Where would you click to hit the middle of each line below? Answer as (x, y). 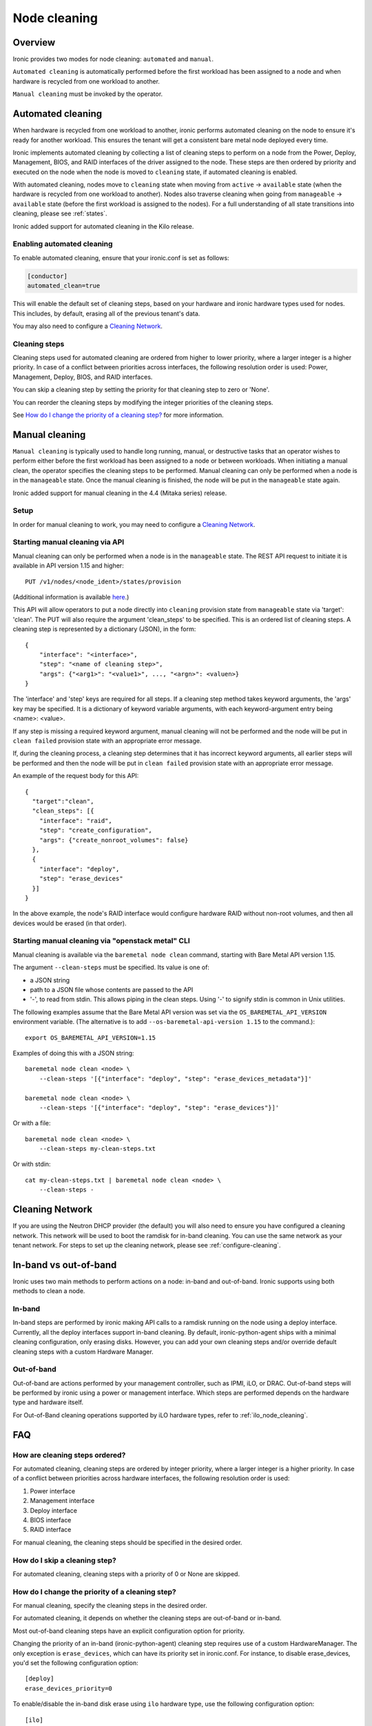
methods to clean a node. (49, 1291)
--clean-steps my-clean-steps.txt (97, 1149)
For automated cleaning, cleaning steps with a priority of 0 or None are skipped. (126, 1573)
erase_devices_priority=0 (69, 1688)
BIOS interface (51, 1520)
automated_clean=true (64, 286)
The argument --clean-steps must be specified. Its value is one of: (111, 967)
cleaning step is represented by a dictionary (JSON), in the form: (104, 629)
